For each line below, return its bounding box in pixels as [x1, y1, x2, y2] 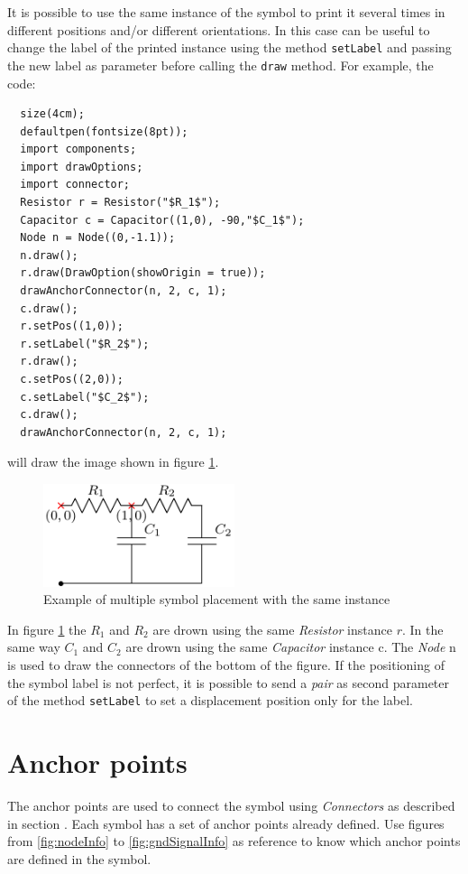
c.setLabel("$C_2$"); [20, 390, 150, 404]
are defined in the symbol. [7, 849, 151, 868]
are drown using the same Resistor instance [152, 619, 392, 638]
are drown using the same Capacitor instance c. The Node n [125, 637, 456, 656]
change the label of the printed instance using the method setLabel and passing [7, 38, 452, 57]
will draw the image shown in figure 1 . [7, 452, 219, 471]
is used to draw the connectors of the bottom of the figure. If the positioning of [7, 655, 445, 674]
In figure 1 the [7, 619, 87, 638]
